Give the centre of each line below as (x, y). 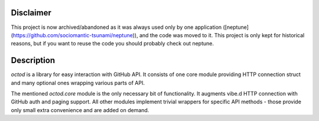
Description (33, 60)
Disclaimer (31, 13)
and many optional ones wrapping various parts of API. (78, 83)
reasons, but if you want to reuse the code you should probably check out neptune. (113, 44)
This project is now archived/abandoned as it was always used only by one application (116, 27)
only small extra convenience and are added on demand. (80, 110)
